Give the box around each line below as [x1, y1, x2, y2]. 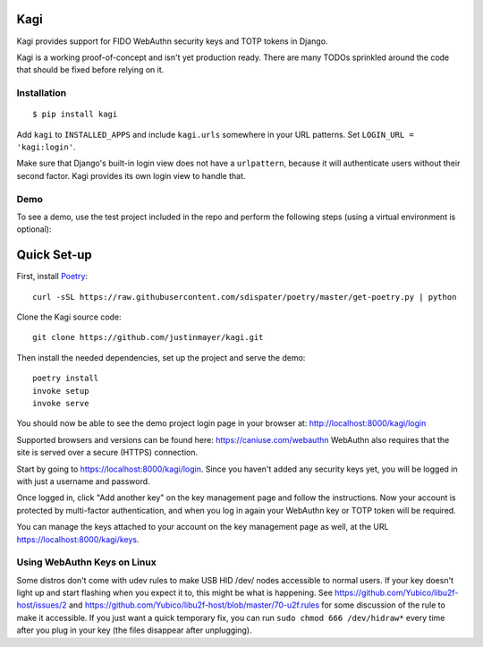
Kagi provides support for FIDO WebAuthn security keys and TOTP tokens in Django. [16, 36, 328, 47]
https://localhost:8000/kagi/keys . [16, 533, 140, 545]
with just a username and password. [16, 475, 151, 487]
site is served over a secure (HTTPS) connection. [16, 447, 199, 458]
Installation [16, 87, 67, 99]
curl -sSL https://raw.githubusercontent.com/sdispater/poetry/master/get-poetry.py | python [32, 292, 457, 302]
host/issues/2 [16, 600, 67, 610]
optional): [16, 224, 52, 234]
